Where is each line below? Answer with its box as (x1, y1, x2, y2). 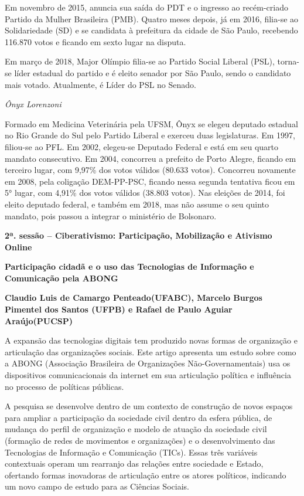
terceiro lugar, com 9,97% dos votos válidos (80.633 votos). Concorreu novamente (5, 164, 296, 176)
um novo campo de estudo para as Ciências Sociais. (5, 480, 189, 492)
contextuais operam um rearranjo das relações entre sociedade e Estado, (5, 457, 264, 470)
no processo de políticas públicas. (5, 380, 124, 392)
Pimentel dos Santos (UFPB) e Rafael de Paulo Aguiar (5, 303, 233, 315)
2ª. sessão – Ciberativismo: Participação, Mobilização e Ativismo (5, 229, 272, 242)
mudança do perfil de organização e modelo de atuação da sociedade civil (5, 423, 267, 435)
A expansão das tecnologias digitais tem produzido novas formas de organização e (5, 334, 298, 346)
